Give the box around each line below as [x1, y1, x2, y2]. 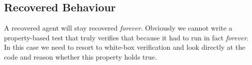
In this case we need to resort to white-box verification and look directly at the [4, 42, 246, 52]
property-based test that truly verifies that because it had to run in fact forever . [4, 32, 249, 42]
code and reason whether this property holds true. [4, 51, 157, 62]
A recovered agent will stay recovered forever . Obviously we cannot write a [4, 23, 233, 33]
